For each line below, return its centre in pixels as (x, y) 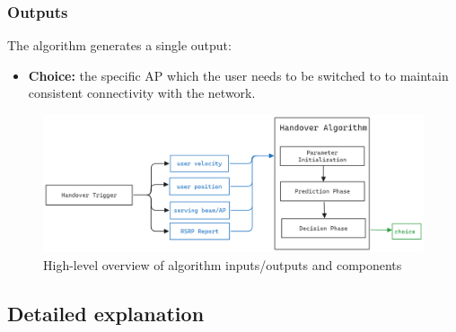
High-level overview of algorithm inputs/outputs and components (223, 264)
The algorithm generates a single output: (119, 45)
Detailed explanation (106, 313)
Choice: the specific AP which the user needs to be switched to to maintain (238, 75)
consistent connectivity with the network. (142, 93)
